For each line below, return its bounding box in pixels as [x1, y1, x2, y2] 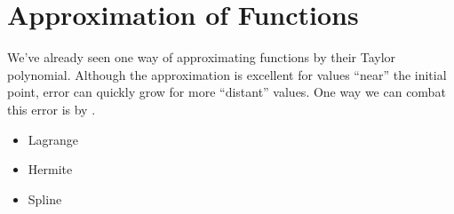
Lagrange [28, 130, 79, 148]
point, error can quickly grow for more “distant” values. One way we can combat [7, 83, 446, 101]
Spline [28, 189, 62, 208]
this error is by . [7, 99, 96, 118]
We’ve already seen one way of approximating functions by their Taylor [7, 48, 396, 67]
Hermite [28, 160, 73, 178]
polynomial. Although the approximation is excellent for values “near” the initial [7, 65, 447, 83]
